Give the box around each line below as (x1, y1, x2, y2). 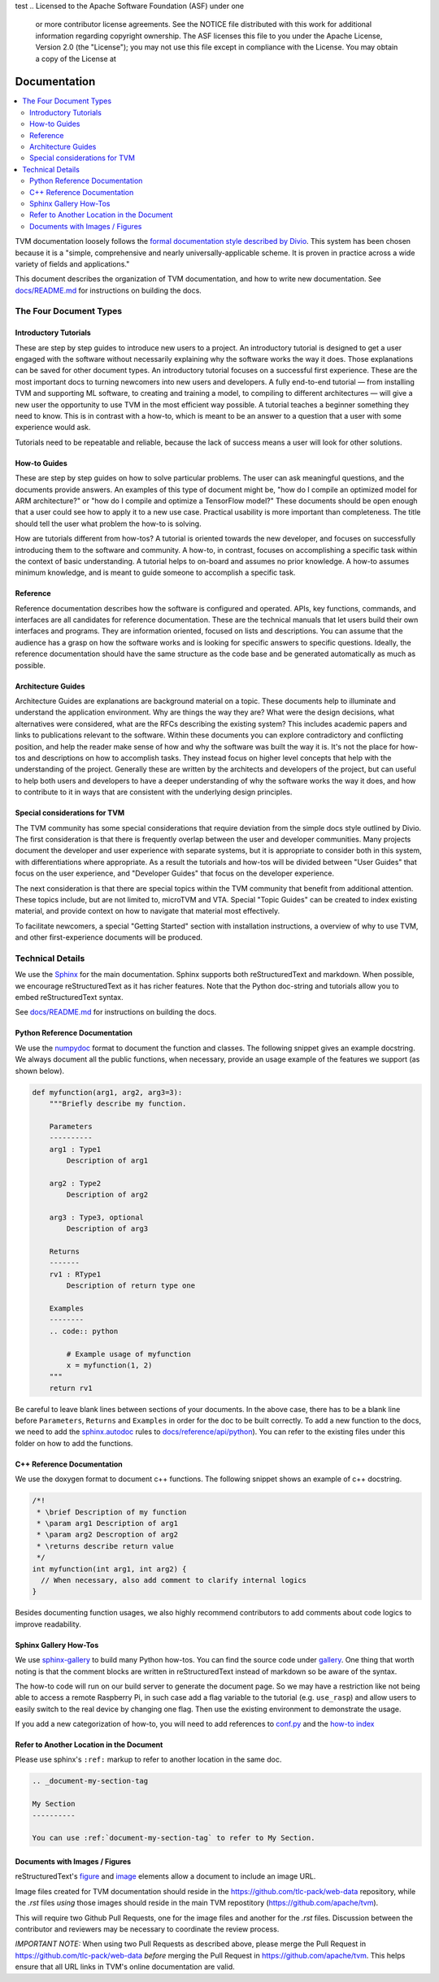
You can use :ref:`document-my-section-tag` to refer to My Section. (32, 1833, 315, 1843)
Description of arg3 (66, 1224, 149, 1233)
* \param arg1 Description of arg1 (37, 1519, 179, 1528)
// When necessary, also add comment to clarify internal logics (41, 1576, 307, 1584)
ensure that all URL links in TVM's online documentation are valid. (15, 1962, 235, 1971)
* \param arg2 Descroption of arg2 (37, 1530, 179, 1540)
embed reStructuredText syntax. (15, 993, 124, 1002)
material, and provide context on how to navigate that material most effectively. (15, 906, 280, 916)
